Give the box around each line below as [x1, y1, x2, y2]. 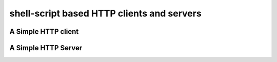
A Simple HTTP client [9, 27, 79, 36]
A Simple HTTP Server [9, 44, 83, 52]
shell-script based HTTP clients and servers [9, 8, 202, 19]
